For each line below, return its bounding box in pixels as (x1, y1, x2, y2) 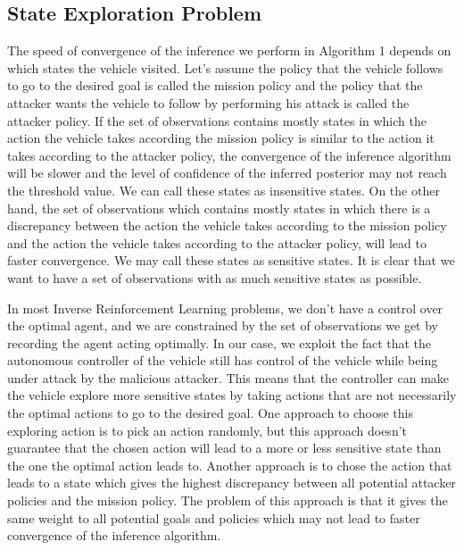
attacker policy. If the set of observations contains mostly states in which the (7, 111, 427, 129)
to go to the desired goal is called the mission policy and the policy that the (7, 76, 423, 95)
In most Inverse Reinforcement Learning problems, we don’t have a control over (7, 298, 443, 317)
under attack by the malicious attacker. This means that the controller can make (7, 368, 450, 387)
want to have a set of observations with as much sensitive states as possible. (7, 268, 422, 287)
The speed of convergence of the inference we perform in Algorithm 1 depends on (7, 41, 452, 60)
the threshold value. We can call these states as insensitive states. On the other (7, 180, 440, 199)
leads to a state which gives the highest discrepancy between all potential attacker (7, 473, 456, 492)
